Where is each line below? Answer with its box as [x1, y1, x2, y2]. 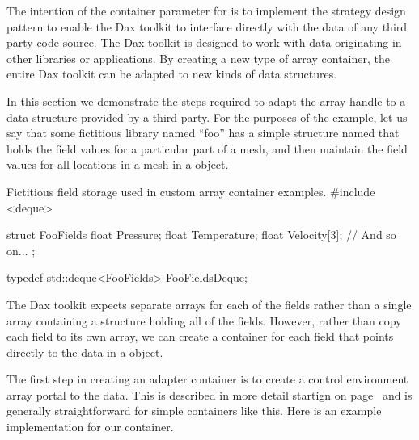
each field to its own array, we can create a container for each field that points [6, 328, 394, 345]
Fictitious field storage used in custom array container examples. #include [6, 182, 375, 199]
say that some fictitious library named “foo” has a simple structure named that [6, 124, 400, 141]
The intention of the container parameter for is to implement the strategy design [6, 2, 406, 19]
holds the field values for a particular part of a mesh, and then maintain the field [6, 140, 408, 157]
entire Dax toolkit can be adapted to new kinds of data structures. [6, 65, 337, 82]
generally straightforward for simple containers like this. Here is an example [6, 402, 382, 419]
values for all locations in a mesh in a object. [6, 156, 229, 173]
